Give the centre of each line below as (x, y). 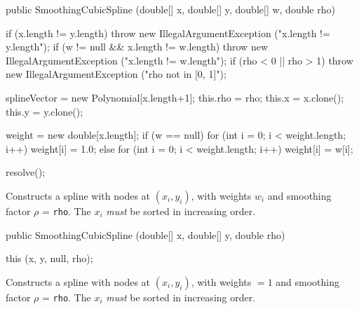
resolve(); (26, 172)
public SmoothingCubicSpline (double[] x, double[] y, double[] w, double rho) (170, 9)
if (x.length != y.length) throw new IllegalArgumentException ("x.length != (168, 33)
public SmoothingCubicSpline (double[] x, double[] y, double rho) (145, 234)
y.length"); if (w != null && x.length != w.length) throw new (137, 47)
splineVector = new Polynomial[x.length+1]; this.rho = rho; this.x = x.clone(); (175, 97)
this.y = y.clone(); (45, 111)
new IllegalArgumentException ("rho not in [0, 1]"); (116, 74)
